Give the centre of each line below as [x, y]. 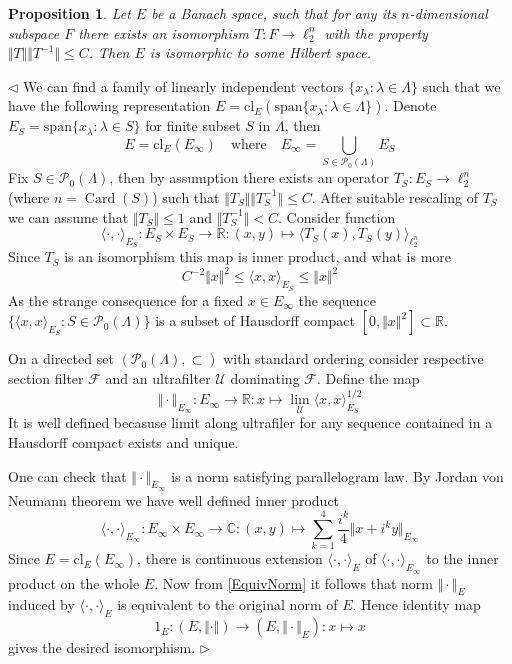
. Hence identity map [416, 604]
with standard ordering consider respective [353, 358]
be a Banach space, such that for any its [274, 13]
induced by [41, 604]
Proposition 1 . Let [69, 13]
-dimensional [448, 13]
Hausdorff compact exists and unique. [123, 441]
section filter [46, 378]
